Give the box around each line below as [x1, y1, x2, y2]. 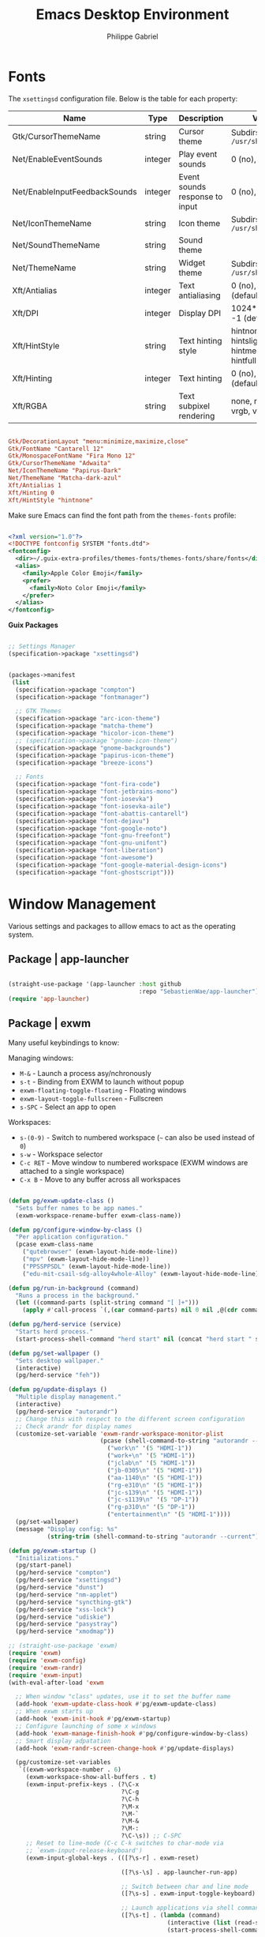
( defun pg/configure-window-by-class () [8, 1226, 144, 1234]
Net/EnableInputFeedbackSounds [12, 186, 137, 197]
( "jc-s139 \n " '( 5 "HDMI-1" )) [106, 1488, 203, 1496]
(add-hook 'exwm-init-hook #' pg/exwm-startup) [15, 1715, 171, 1723]
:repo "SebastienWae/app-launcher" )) [138, 987, 263, 996]
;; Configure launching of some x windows [15, 1722, 157, 1730]
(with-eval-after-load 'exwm [8, 1679, 104, 1687]
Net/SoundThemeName [12, 239, 100, 250]
